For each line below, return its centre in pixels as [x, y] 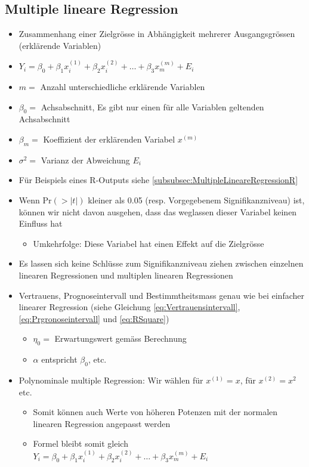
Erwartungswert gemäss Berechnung [120, 338]
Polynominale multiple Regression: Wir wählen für [111, 380]
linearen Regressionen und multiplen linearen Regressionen [126, 275]
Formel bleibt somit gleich [81, 443]
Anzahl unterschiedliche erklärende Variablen [123, 86]
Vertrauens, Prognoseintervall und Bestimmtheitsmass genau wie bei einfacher [161, 295]
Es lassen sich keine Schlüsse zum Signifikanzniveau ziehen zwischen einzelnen [161, 263]
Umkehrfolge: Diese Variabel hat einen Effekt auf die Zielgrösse [149, 243]
